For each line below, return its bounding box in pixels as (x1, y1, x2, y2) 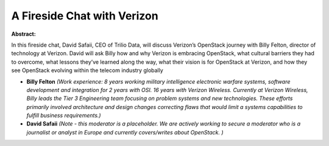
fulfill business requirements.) (26, 112, 101, 119)
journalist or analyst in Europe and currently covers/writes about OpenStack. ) (26, 128, 224, 136)
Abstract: (11, 30, 36, 38)
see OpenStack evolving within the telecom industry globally (11, 67, 164, 74)
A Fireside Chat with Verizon (11, 9, 158, 22)
